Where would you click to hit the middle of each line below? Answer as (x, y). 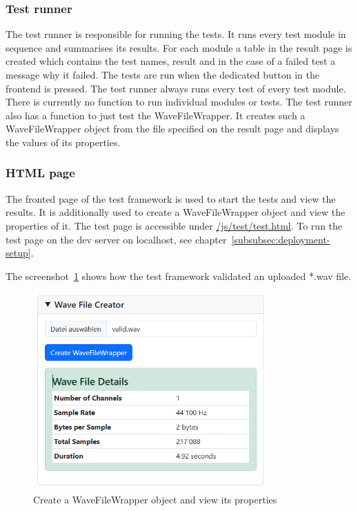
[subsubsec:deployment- (281, 239)
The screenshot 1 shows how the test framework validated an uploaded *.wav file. (178, 275)
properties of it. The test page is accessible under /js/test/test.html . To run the (174, 225)
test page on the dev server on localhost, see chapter (116, 239)
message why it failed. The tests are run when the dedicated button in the (162, 74)
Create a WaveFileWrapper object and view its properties (155, 499)
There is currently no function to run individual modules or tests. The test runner (179, 102)
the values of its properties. (63, 142)
